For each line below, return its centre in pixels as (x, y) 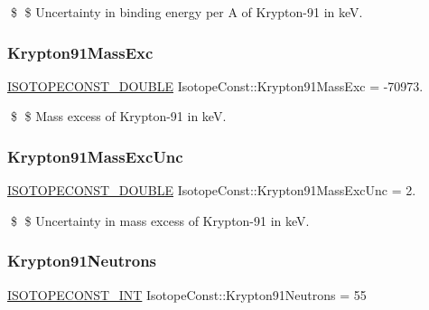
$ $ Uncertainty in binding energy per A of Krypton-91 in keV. (187, 12)
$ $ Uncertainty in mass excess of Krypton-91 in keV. (160, 220)
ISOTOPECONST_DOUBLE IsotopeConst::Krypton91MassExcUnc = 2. (212, 190)
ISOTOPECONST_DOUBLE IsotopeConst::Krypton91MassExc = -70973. (215, 85)
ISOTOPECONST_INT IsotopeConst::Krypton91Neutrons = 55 (187, 294)
